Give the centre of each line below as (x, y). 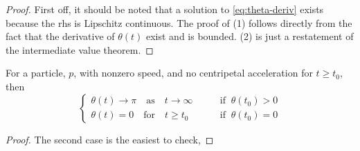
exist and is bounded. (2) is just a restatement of (250, 36)
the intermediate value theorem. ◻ (80, 49)
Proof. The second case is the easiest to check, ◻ (110, 139)
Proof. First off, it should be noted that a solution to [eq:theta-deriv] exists (165, 9)
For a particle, (36, 73)
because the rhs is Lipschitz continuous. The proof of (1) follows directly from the (179, 22)
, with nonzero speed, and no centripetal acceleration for (193, 73)
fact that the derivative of (60, 36)
